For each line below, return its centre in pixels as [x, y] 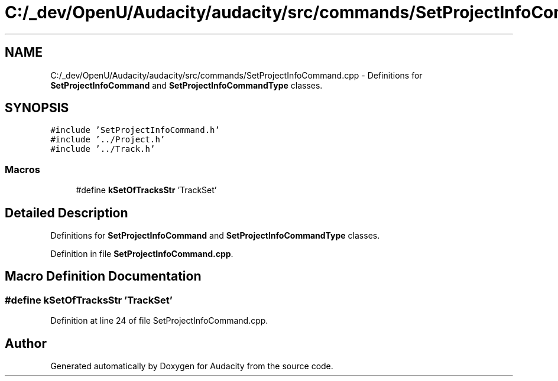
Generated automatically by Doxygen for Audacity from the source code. [192, 366]
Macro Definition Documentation [103, 276]
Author [26, 343]
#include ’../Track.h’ [103, 149]
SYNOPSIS [37, 108]
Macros [22, 169]
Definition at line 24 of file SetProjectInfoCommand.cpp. [159, 321]
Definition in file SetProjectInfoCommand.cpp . [142, 254]
